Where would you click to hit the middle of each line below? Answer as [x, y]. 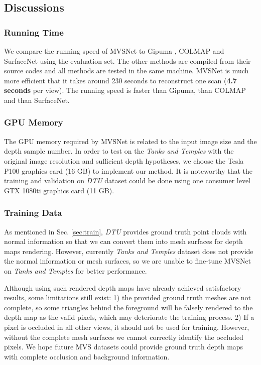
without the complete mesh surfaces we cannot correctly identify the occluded [124, 337]
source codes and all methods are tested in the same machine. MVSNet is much [126, 71]
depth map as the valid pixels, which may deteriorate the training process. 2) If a [129, 317]
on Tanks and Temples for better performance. [76, 270]
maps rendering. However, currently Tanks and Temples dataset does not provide [129, 251]
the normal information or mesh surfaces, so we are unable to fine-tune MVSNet [128, 261]
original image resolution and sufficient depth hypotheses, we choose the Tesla [124, 160]
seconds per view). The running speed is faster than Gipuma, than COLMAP [125, 90]
